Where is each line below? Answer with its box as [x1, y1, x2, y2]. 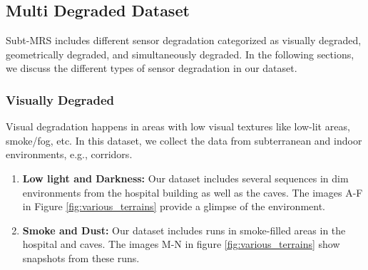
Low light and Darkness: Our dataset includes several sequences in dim [22, 170, 349, 185]
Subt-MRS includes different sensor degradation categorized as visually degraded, [6, 33, 362, 48]
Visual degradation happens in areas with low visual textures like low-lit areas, [6, 119, 350, 134]
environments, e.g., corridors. [6, 147, 133, 162]
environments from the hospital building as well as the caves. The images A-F [22, 185, 363, 199]
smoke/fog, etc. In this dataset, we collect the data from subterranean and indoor [6, 133, 362, 147]
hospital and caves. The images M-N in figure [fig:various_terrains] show [22, 237, 340, 251]
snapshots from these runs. [22, 250, 140, 265]
